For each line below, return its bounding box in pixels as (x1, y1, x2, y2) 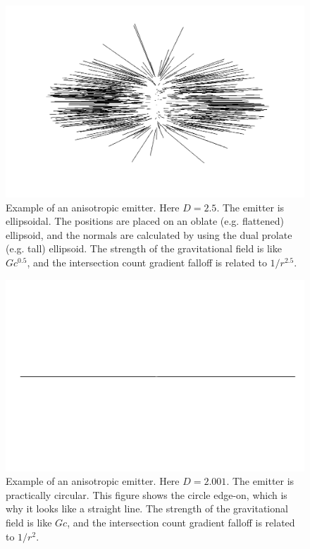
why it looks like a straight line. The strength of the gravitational (6, 501, 288, 516)
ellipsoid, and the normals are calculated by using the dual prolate (6, 227, 292, 242)
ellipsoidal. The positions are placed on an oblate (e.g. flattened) (6, 214, 285, 228)
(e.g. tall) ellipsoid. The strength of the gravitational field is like (6, 241, 282, 256)
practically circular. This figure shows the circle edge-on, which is (6, 487, 287, 502)
